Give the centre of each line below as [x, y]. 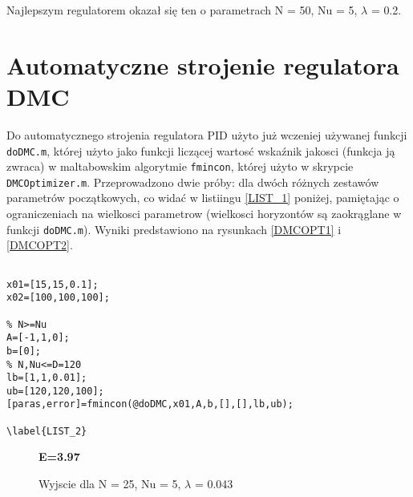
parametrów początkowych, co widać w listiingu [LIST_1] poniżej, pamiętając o [203, 198]
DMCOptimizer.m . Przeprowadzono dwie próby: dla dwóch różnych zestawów [193, 182]
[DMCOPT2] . [40, 245]
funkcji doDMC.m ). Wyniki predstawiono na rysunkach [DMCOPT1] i [174, 229]
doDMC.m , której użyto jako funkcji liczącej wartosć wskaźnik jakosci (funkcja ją [201, 150]
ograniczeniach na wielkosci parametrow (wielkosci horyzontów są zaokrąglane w [204, 214]
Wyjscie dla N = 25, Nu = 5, [110, 484]
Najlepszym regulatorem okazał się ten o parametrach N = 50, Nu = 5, [182, 10]
